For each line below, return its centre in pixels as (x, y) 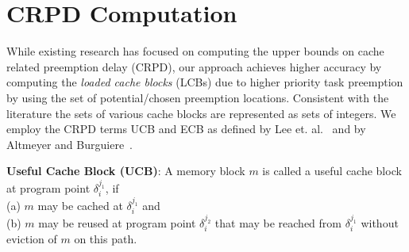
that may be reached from (278, 223)
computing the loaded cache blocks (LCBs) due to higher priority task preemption (205, 82)
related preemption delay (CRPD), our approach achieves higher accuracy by (194, 66)
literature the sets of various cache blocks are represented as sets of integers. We (201, 113)
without (380, 223)
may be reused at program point (117, 223)
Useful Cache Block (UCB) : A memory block (126, 171)
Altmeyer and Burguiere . (69, 144)
